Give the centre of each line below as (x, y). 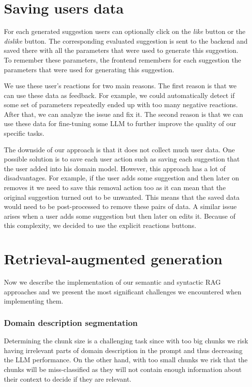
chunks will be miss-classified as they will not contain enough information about (123, 369)
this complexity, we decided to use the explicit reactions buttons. (100, 225)
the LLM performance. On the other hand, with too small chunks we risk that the (126, 360)
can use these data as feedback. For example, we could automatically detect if (119, 95)
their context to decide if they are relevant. (68, 379)
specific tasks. (24, 133)
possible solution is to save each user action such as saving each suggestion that (122, 159)
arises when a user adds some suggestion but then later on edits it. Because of (120, 216)
